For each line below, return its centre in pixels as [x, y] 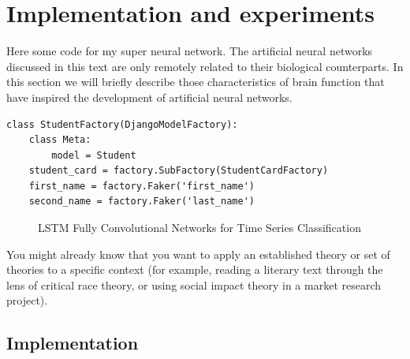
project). [27, 300]
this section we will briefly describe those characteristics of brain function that [196, 82]
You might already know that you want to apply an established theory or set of [198, 254]
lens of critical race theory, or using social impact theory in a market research [194, 284]
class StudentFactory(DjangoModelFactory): [122, 124]
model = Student [94, 155]
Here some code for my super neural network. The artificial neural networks [190, 51]
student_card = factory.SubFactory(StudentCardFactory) [179, 171]
